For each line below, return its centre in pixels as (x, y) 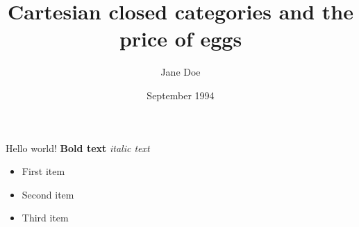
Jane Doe (181, 72)
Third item (45, 218)
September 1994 (181, 95)
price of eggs (181, 39)
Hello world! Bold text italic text (78, 148)
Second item (48, 194)
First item (43, 171)
